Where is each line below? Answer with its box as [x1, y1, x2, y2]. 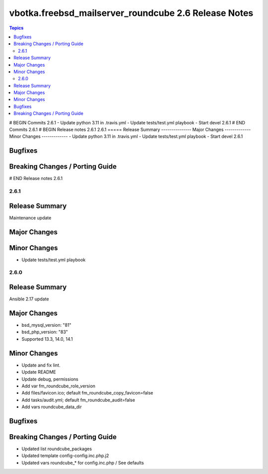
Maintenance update [9, 214, 52, 221]
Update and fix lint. [21, 362, 61, 368]
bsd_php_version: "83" [21, 329, 68, 335]
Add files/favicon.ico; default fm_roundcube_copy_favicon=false [21, 390, 153, 396]
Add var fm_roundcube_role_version [21, 383, 96, 389]
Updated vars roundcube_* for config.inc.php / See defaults [21, 460, 144, 466]
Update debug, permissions [21, 376, 79, 382]
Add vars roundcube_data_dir [21, 404, 82, 410]
